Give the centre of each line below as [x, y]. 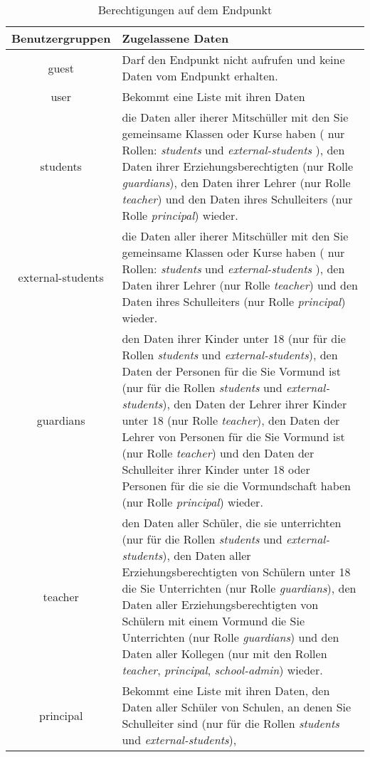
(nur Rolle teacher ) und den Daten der [218, 453]
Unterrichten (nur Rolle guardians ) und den [231, 637]
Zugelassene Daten [175, 38]
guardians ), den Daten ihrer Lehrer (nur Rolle [236, 182]
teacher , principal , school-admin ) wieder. [222, 670]
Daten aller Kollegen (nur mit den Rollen [224, 653]
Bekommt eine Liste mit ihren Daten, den [226, 690]
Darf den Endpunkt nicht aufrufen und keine [233, 59]
